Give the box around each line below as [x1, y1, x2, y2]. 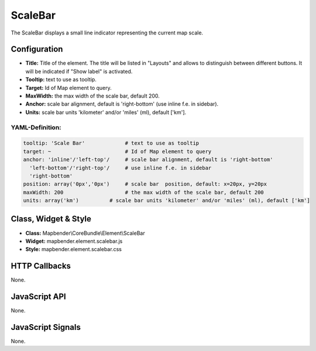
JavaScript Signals [11, 322, 81, 332]
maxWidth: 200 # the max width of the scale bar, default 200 [23, 189, 265, 196]
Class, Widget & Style [11, 214, 92, 224]
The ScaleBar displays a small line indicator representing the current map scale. [11, 29, 204, 36]
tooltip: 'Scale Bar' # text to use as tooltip [23, 140, 200, 147]
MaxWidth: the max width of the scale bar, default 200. [25, 92, 160, 99]
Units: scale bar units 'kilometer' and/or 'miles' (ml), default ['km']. [25, 109, 187, 116]
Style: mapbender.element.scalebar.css [25, 246, 122, 253]
